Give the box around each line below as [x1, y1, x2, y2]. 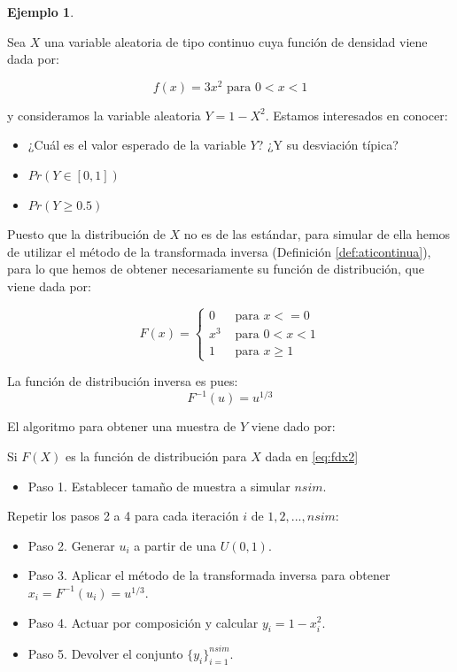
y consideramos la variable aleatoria [7, 105, 201, 124]
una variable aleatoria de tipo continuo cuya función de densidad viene [43, 32, 428, 50]
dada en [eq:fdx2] [265, 446, 359, 465]
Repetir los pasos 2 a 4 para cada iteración [7, 506, 239, 525]
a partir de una [134, 536, 217, 554]
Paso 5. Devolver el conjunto [27, 644, 183, 662]
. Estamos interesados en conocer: [265, 105, 448, 124]
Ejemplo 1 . [7, 3, 74, 20]
